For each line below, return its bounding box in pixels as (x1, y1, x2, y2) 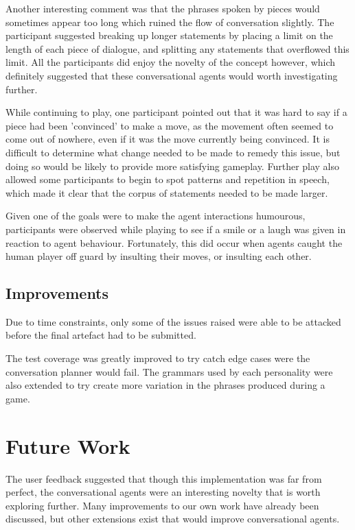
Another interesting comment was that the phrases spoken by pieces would (5, 1, 320, 15)
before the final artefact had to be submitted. (5, 328, 196, 342)
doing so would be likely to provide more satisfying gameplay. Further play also (5, 158, 340, 173)
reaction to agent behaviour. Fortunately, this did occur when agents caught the (5, 235, 343, 250)
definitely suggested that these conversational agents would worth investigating (5, 68, 338, 82)
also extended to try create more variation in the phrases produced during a (5, 378, 325, 392)
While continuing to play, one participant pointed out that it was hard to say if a (5, 105, 347, 119)
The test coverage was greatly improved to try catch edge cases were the (5, 351, 310, 365)
